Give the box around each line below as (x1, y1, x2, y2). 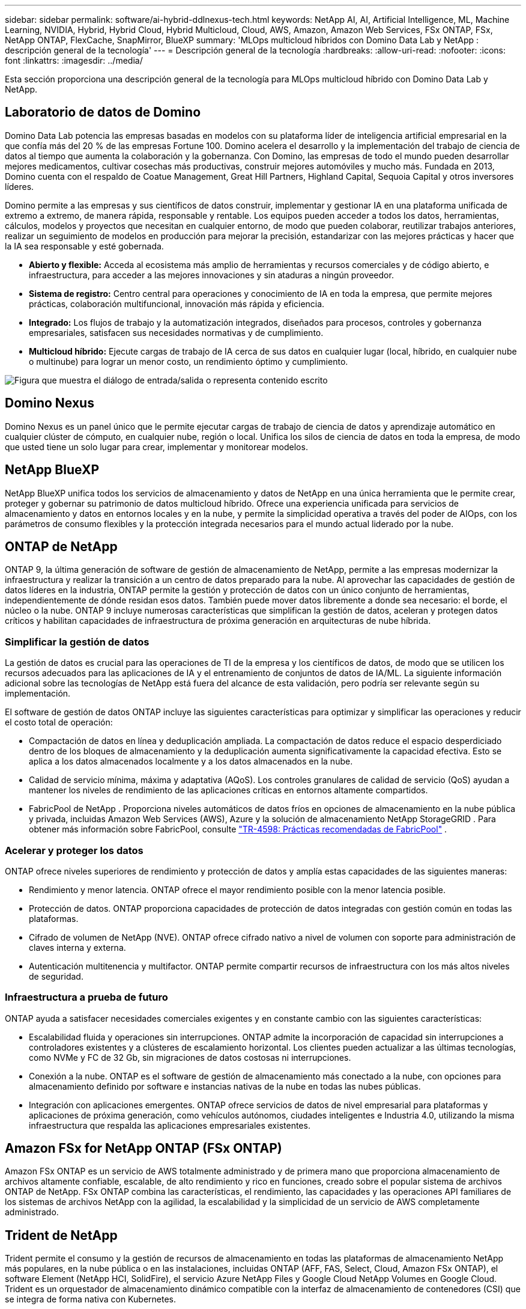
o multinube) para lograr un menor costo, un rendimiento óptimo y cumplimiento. (29, 356, 348, 367)
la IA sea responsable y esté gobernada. (5, 240, 164, 251)
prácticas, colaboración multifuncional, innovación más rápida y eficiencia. (29, 298, 325, 309)
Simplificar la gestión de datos (5, 635, 150, 648)
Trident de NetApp (5, 1227, 118, 1243)
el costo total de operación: (5, 717, 113, 728)
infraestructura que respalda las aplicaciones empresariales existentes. (29, 1120, 310, 1130)
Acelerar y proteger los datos (5, 844, 144, 856)
